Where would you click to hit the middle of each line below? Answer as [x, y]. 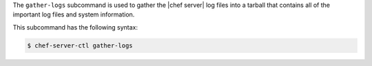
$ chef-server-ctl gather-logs [80, 45]
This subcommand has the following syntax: [75, 27]
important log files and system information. [74, 14]
